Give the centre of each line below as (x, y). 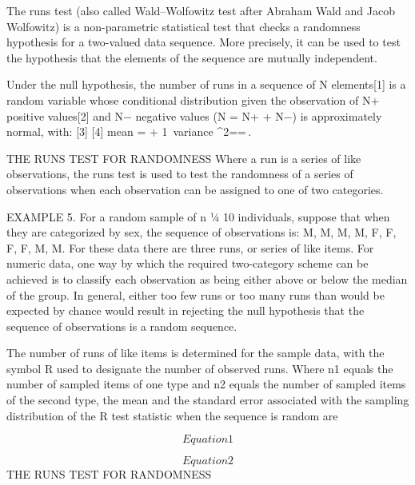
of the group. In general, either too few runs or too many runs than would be (196, 294)
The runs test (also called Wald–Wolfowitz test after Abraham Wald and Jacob (201, 10)
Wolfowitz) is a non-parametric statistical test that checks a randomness (184, 26)
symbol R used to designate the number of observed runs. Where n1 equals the (200, 368)
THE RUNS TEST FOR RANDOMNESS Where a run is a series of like (184, 158)
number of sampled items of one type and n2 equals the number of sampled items (206, 384)
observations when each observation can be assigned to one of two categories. (195, 189)
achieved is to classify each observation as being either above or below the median (207, 278)
